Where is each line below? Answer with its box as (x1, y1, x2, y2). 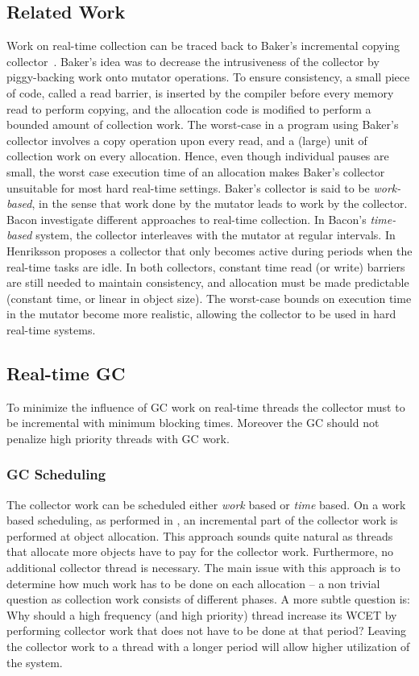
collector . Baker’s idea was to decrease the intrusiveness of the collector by (6, 52, 380, 69)
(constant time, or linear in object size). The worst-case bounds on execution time (6, 289, 412, 306)
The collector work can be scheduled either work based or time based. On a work (6, 496, 406, 512)
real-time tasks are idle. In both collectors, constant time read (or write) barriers (6, 258, 405, 275)
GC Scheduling (6, 464, 106, 484)
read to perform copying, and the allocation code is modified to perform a (6, 100, 371, 117)
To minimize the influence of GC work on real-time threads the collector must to (6, 398, 405, 415)
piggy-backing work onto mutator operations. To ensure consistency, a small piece (6, 68, 410, 85)
